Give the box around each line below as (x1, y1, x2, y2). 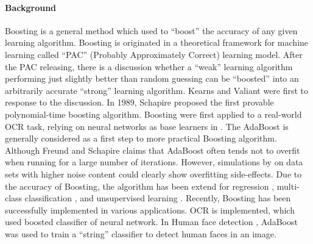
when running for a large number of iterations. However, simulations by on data (5, 156, 303, 168)
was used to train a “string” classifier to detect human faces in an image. (5, 227, 276, 240)
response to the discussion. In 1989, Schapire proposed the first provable (5, 96, 274, 109)
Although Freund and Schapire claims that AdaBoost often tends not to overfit (5, 143, 300, 156)
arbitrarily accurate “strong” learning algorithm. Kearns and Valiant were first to (5, 84, 309, 96)
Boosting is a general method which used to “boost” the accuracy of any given (5, 24, 298, 37)
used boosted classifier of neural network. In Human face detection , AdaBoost (5, 215, 298, 228)
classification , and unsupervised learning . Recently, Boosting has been (24, 192, 291, 204)
